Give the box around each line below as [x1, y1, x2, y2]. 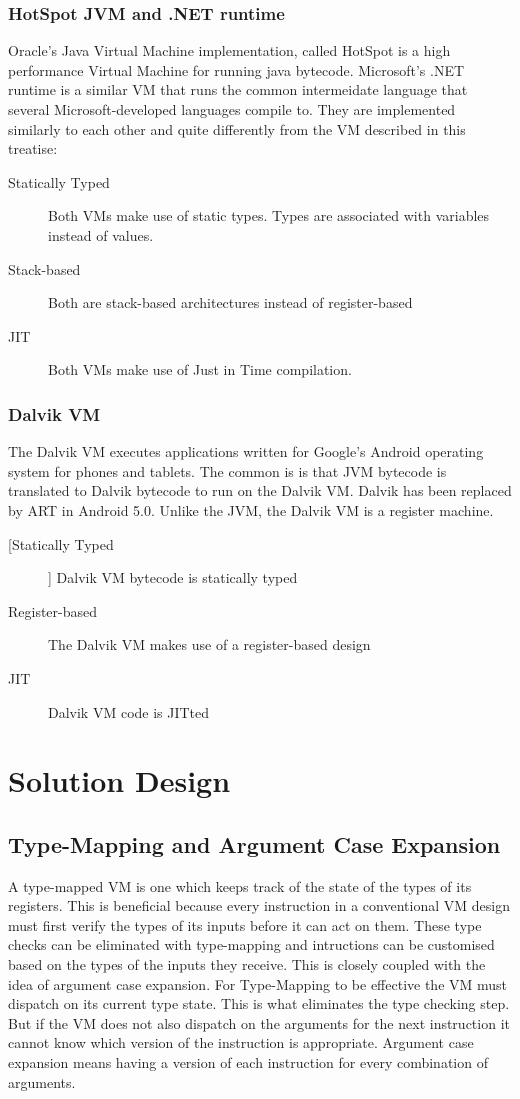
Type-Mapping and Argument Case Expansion [8, 828, 501, 859]
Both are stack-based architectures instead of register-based [48, 292, 413, 313]
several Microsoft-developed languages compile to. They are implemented [8, 99, 456, 119]
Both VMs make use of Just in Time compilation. [48, 359, 352, 380]
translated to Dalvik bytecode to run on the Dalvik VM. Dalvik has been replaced [8, 480, 512, 501]
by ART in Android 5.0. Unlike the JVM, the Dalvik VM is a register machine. [8, 499, 494, 520]
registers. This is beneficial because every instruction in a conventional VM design [8, 895, 510, 916]
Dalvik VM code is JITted [48, 701, 210, 722]
